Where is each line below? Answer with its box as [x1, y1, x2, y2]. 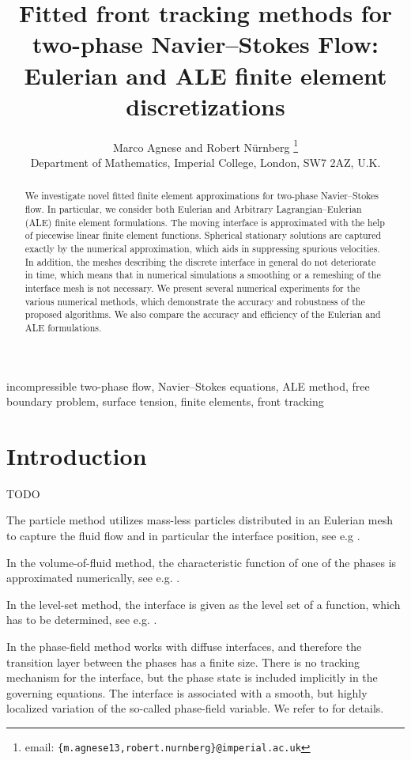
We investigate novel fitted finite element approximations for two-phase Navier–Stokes [25, 189, 379, 202]
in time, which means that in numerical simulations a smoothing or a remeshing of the [25, 268, 381, 282]
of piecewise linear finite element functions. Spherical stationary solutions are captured [25, 229, 382, 242]
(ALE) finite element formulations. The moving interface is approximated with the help [25, 215, 385, 229]
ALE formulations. [25, 320, 102, 334]
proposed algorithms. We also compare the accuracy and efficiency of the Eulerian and [25, 308, 381, 321]
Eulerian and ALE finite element [24, 59, 387, 91]
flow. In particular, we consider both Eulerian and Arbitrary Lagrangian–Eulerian [25, 202, 362, 215]
